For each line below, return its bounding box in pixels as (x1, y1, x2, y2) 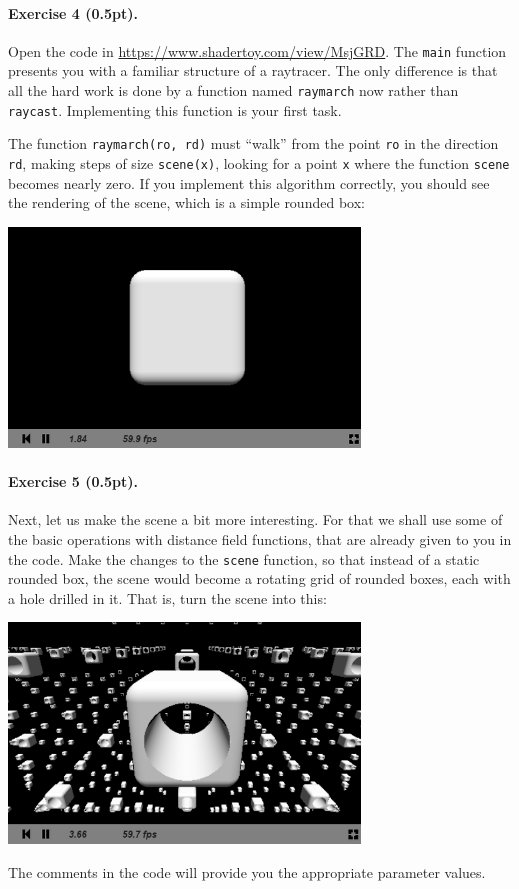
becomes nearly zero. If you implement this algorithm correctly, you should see (8, 172, 490, 193)
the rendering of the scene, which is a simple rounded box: (8, 192, 365, 213)
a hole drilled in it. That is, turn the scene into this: (8, 587, 327, 608)
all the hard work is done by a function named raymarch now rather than (8, 80, 459, 101)
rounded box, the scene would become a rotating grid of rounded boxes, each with (8, 568, 511, 589)
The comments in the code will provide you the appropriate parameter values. (8, 862, 486, 882)
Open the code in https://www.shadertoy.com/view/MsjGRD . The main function (8, 40, 507, 61)
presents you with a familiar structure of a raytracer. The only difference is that (8, 60, 498, 81)
